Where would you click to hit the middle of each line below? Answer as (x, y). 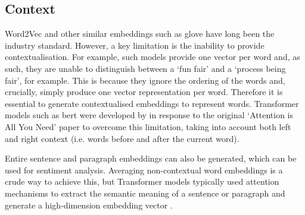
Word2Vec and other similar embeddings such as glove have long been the (140, 34)
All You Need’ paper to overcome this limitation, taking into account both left (148, 126)
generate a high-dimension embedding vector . (89, 205)
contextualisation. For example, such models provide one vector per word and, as (152, 57)
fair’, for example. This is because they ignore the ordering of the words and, (145, 80)
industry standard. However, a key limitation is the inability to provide (135, 45)
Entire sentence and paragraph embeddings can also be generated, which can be (151, 158)
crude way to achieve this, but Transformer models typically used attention (142, 181)
